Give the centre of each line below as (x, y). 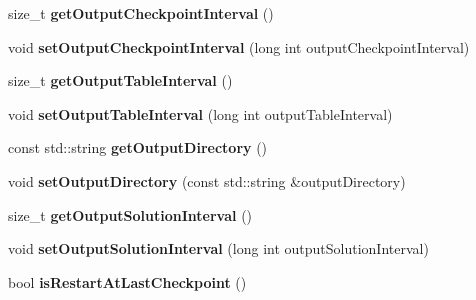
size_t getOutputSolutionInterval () (130, 214)
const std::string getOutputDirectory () (138, 147)
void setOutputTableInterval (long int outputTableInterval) (200, 113)
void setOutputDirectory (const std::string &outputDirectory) (207, 180)
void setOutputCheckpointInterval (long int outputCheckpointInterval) (239, 46)
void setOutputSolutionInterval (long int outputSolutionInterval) (218, 248)
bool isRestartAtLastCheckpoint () (127, 281)
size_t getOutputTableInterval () (120, 80)
